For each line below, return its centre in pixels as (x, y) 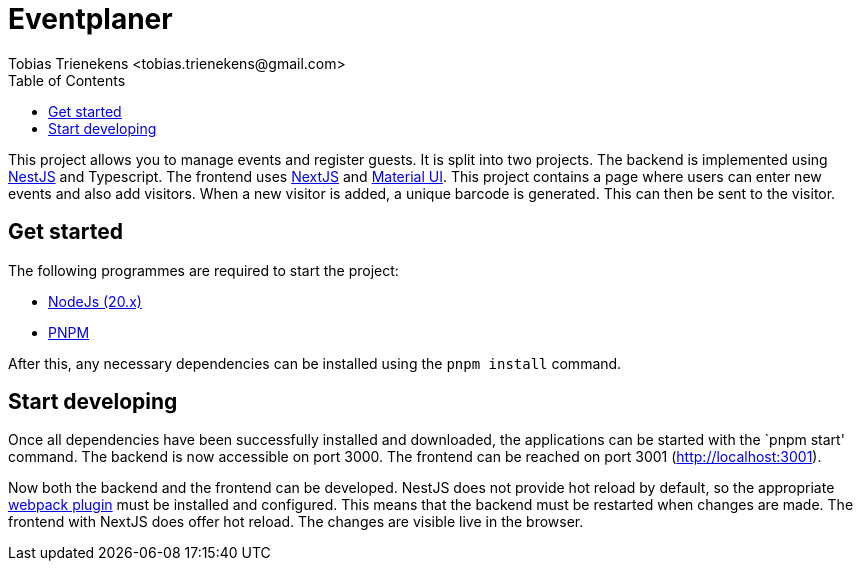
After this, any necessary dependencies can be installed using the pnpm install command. (315, 363)
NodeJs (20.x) (95, 301)
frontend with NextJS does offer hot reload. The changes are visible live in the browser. (296, 522)
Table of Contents (67, 80)
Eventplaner (90, 19)
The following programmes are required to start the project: (203, 270)
